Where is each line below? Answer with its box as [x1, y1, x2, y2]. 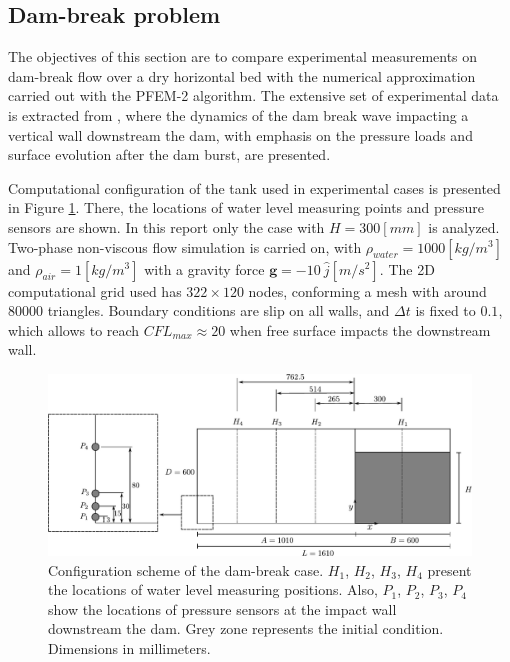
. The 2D [379, 258, 435, 279]
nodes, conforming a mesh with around [248, 280, 487, 301]
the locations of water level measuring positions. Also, [48, 579, 378, 600]
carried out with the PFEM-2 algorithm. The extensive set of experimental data [8, 85, 499, 106]
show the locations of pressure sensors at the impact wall [48, 598, 397, 619]
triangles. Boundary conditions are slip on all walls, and [47, 300, 390, 321]
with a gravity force [144, 258, 265, 279]
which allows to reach [8, 319, 140, 340]
